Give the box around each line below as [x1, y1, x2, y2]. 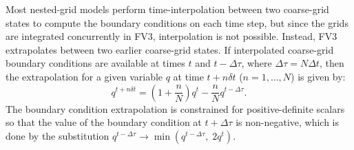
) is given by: [291, 69, 346, 83]
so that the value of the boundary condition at [6, 115, 202, 129]
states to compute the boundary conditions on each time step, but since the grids [6, 15, 348, 30]
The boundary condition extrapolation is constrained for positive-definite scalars [6, 101, 345, 116]
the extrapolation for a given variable [6, 69, 163, 83]
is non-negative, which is [236, 115, 340, 129]
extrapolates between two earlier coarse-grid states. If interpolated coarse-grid [6, 42, 334, 56]
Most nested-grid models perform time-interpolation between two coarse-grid [6, 2, 329, 16]
